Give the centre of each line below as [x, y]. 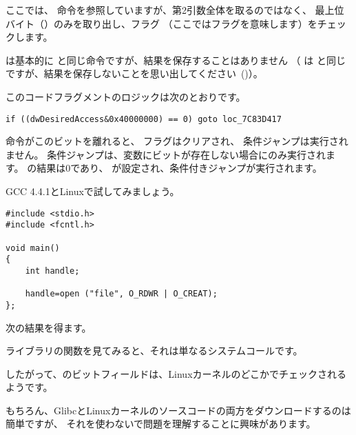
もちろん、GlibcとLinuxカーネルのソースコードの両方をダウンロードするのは [178, 410]
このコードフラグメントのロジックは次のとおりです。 [126, 96]
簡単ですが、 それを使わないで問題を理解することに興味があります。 [161, 424]
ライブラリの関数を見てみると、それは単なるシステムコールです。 [154, 351]
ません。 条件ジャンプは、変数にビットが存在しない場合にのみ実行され [166, 154]
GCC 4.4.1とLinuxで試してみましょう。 [93, 191]
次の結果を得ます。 [49, 327]
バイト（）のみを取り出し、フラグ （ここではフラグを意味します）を [161, 23]
